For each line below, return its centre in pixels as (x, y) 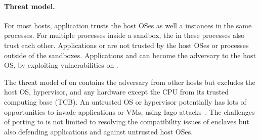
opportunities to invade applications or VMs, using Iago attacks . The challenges (129, 111)
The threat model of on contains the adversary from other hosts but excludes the (130, 82)
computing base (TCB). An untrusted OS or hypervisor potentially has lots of (125, 101)
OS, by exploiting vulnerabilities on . (61, 65)
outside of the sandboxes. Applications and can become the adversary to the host (130, 55)
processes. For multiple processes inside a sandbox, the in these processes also (124, 35)
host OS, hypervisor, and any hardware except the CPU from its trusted (117, 92)
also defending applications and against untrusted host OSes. (99, 131)
